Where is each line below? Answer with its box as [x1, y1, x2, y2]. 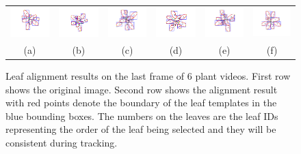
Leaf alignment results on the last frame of [5, 69, 185, 83]
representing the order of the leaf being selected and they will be [5, 122, 276, 136]
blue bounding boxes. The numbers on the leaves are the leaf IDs [5, 108, 278, 123]
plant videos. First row [195, 69, 291, 83]
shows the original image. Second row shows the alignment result [5, 82, 278, 96]
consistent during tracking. [5, 135, 118, 149]
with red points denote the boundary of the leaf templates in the [5, 95, 277, 110]
